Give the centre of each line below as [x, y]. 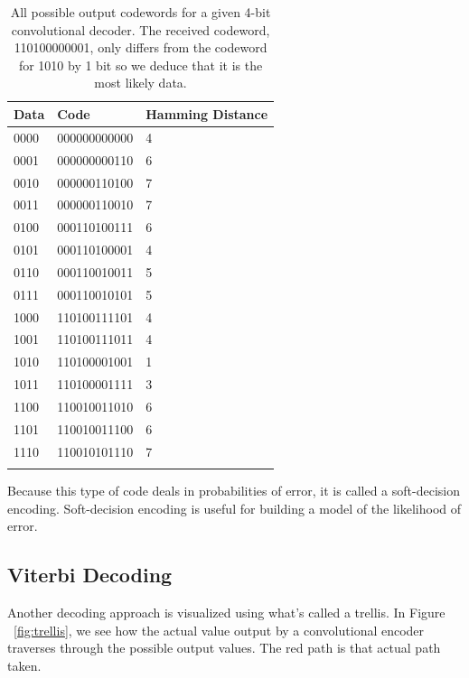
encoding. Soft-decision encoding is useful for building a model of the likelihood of [234, 508]
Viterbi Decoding [90, 575]
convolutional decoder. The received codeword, [141, 29]
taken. [24, 665]
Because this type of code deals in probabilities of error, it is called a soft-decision [234, 490]
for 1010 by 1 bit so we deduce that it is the [141, 65]
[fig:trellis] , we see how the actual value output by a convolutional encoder [219, 630]
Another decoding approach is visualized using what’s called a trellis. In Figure [226, 612]
